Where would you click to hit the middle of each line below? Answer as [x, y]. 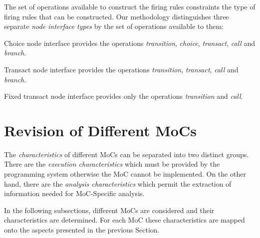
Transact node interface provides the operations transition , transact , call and [121, 69]
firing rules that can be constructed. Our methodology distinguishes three [117, 16]
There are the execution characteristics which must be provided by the [112, 164]
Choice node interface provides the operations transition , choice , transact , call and [130, 43]
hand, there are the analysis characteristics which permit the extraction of [118, 183]
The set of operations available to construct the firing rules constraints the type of [130, 6]
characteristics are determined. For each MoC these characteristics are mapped [125, 220]
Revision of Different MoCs [100, 130]
